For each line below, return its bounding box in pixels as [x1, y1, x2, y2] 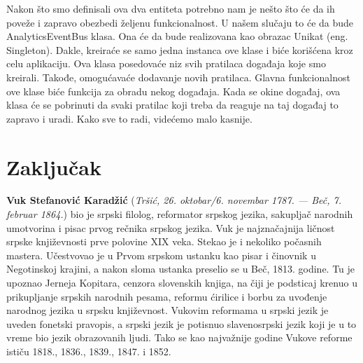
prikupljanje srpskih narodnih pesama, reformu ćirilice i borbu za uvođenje [6, 289, 327, 303]
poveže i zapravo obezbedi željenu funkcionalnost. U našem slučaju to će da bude [6, 15, 354, 29]
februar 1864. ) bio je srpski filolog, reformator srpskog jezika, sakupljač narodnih [6, 207, 353, 221]
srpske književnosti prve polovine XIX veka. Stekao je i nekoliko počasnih [6, 234, 322, 249]
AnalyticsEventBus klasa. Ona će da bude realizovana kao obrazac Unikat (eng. [6, 29, 348, 43]
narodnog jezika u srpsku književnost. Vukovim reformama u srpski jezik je [6, 303, 329, 317]
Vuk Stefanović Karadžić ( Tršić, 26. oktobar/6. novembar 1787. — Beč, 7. [6, 193, 341, 207]
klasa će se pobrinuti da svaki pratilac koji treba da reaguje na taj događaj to [6, 97, 339, 112]
